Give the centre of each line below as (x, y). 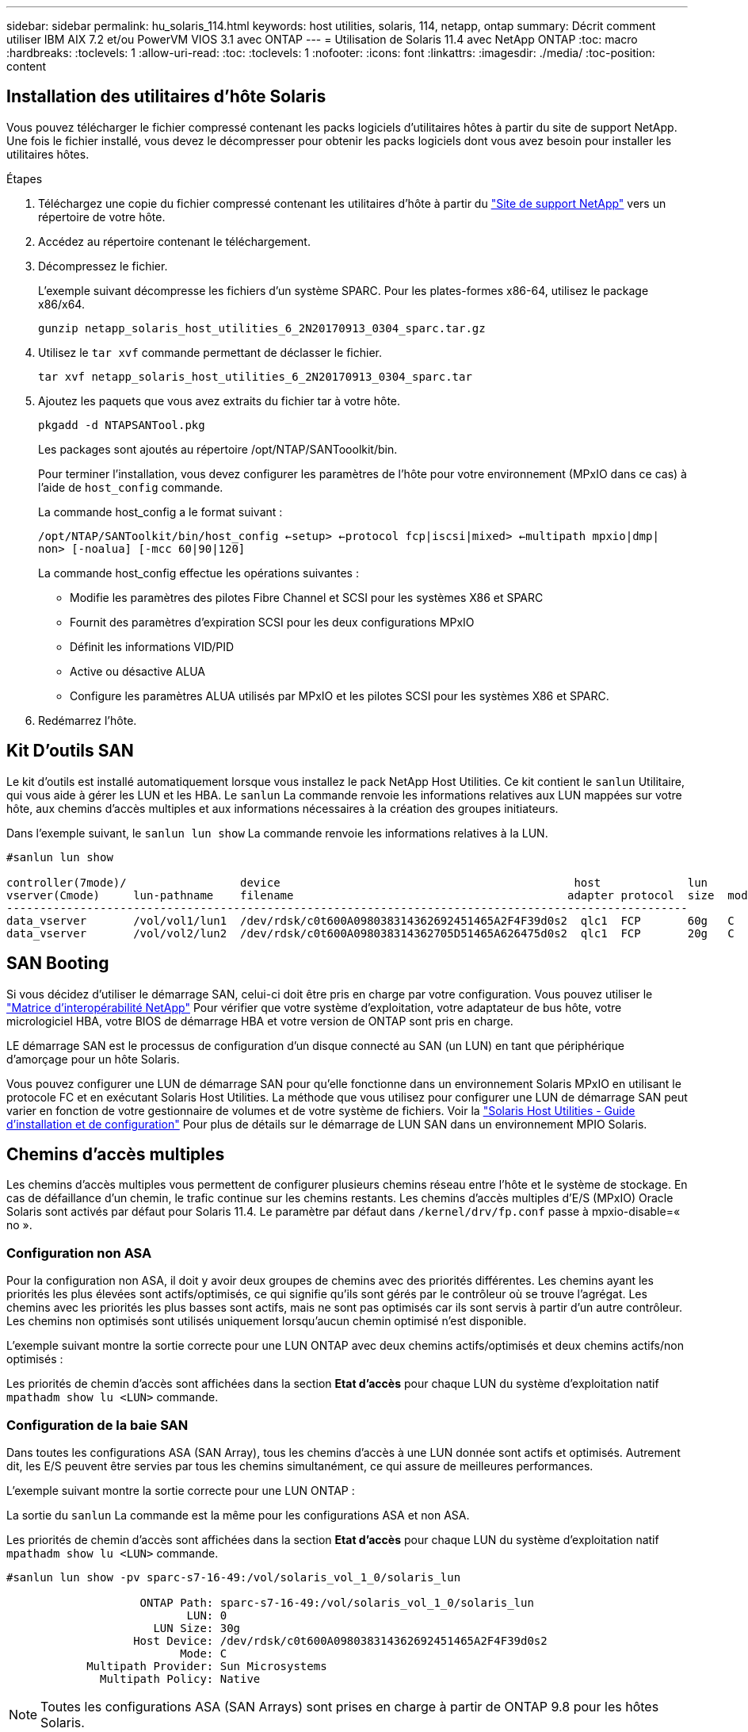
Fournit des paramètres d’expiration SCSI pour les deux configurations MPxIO (272, 622)
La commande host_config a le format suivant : (160, 512)
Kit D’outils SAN (70, 751)
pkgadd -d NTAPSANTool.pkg (122, 425)
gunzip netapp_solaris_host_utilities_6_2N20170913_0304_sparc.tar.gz (262, 328)
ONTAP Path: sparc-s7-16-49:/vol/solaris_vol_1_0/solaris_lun (337, 1602)
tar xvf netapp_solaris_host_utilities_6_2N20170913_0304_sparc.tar (255, 376)
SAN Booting (58, 964)
